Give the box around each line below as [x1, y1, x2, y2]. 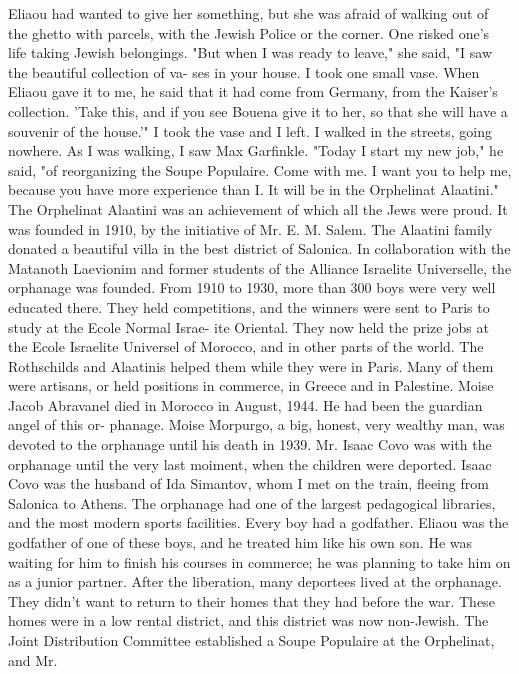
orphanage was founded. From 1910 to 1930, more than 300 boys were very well [8, 277, 496, 298]
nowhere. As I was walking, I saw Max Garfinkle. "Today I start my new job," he [8, 140, 504, 161]
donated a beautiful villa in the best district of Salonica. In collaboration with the [8, 238, 511, 259]
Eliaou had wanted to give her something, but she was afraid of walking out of [8, 3, 489, 23]
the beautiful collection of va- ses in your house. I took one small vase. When [8, 61, 480, 82]
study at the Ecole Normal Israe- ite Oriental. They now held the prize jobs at [8, 316, 489, 337]
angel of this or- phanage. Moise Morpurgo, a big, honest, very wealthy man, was [8, 414, 505, 435]
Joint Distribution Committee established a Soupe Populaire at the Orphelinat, [8, 630, 495, 650]
